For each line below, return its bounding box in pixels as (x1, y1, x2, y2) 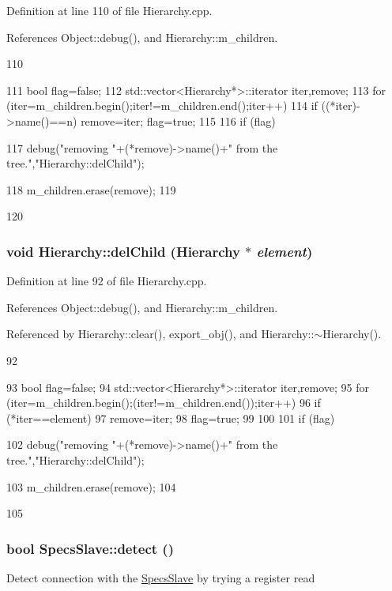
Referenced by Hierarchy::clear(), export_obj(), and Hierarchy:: (6, 326, 315, 342)
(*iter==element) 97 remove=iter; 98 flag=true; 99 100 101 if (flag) (6, 409, 335, 426)
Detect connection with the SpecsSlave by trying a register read (6, 569, 315, 585)
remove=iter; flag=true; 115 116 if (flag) (81, 112, 276, 129)
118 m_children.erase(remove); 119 (6, 181, 176, 198)
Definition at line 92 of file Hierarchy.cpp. (6, 273, 207, 289)
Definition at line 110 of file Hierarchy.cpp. (6, 2, 213, 18)
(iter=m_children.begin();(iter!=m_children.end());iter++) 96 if (6, 394, 321, 411)
